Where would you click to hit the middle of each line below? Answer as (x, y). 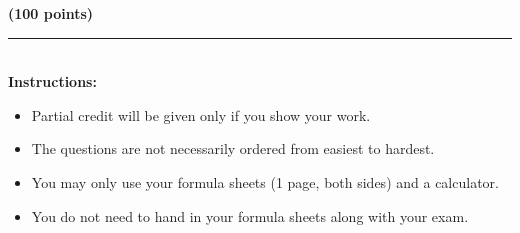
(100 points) (51, 13)
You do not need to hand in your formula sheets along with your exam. (250, 215)
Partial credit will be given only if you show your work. (201, 114)
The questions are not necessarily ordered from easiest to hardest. (233, 148)
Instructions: (52, 81)
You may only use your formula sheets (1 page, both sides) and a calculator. (265, 181)
